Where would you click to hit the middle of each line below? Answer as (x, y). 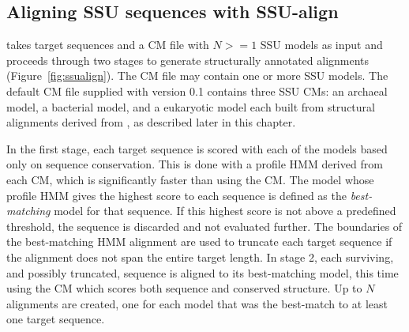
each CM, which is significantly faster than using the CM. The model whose (190, 179)
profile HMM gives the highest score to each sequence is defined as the (176, 195)
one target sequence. (56, 319)
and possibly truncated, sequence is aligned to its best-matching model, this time (203, 272)
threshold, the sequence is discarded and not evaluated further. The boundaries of (204, 226)
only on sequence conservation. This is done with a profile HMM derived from (195, 164)
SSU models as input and (321, 45)
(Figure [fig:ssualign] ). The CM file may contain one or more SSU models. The (197, 75)
